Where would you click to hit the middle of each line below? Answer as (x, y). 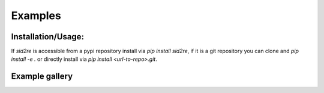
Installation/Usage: (47, 37)
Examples (36, 15)
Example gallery (42, 77)
